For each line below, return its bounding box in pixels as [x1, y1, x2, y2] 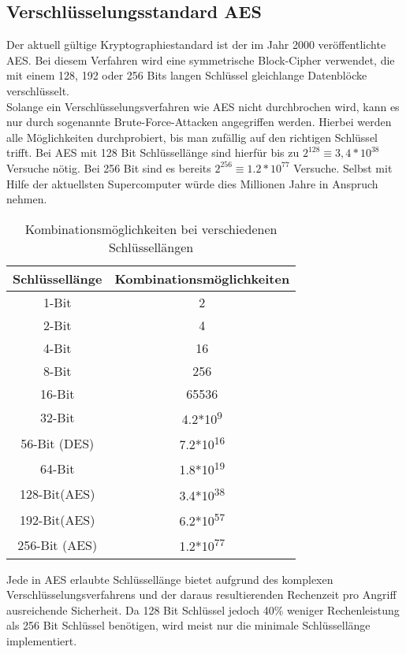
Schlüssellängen [108, 237, 194, 256]
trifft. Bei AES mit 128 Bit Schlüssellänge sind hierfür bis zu [6, 144, 300, 161]
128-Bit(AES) [19, 485, 95, 504]
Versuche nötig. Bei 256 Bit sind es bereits [6, 159, 211, 176]
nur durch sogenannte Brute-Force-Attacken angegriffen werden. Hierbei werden [6, 113, 392, 130]
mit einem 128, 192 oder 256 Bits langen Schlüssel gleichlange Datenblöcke [6, 67, 367, 84]
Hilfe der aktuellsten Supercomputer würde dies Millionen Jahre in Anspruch [6, 175, 378, 191]
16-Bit [40, 384, 75, 403]
